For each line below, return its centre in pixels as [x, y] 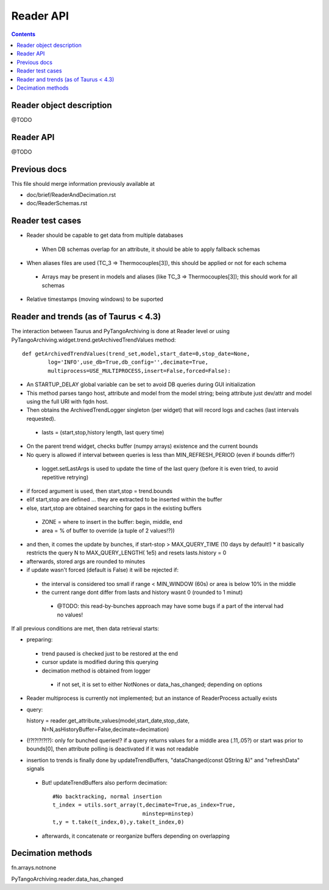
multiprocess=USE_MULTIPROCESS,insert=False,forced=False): [139, 371]
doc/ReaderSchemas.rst [57, 203]
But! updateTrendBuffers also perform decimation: [104, 782]
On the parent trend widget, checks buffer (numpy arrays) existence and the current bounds [142, 446]
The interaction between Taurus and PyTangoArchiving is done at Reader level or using [120, 331]
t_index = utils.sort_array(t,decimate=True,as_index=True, [144, 805]
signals [36, 769]
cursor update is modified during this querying [100, 662]
